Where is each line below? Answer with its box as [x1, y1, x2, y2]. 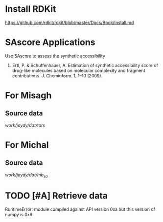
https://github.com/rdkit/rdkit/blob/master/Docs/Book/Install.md [5, 20, 134, 25]
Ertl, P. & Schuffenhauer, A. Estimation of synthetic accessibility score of [12, 62, 158, 68]
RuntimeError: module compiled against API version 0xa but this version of [5, 206, 156, 212]
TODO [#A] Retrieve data [5, 190, 108, 201]
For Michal [5, 139, 49, 151]
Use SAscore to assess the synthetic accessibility [5, 53, 105, 59]
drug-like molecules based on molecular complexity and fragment [12, 67, 145, 73]
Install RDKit [5, 3, 56, 15]
